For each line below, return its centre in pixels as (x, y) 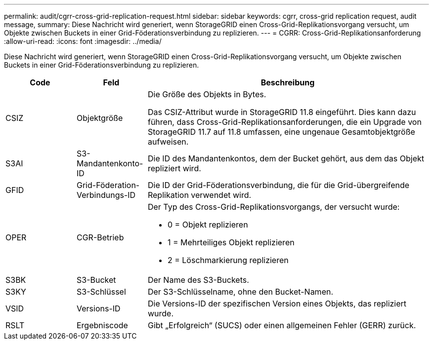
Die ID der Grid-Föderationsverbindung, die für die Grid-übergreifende (279, 185)
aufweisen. (168, 142)
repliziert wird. (174, 168)
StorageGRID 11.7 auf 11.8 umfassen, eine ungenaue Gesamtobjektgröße (281, 132)
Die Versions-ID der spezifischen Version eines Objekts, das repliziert (277, 304)
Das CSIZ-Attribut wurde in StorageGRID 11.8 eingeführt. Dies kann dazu (282, 112)
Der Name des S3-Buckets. (198, 280)
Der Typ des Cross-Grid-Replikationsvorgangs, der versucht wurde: (274, 207)
